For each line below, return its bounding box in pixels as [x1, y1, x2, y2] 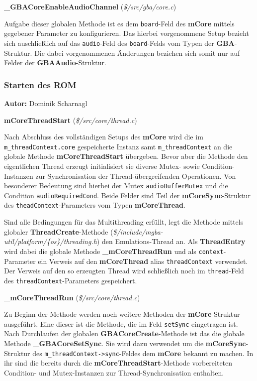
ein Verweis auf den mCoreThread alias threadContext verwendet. [38, 255, 248, 266]
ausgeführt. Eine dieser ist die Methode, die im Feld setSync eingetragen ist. [4, 318, 238, 329]
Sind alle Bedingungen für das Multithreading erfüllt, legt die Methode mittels [4, 217, 244, 227]
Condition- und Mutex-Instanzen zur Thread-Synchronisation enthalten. [4, 367, 224, 378]
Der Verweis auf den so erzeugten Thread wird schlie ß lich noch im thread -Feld [4, 265, 244, 276]
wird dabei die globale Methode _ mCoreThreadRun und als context [4, 246, 224, 256]
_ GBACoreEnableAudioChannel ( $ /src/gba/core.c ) [4, 1, 176, 11]
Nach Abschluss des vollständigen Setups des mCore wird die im [4, 131, 203, 142]
